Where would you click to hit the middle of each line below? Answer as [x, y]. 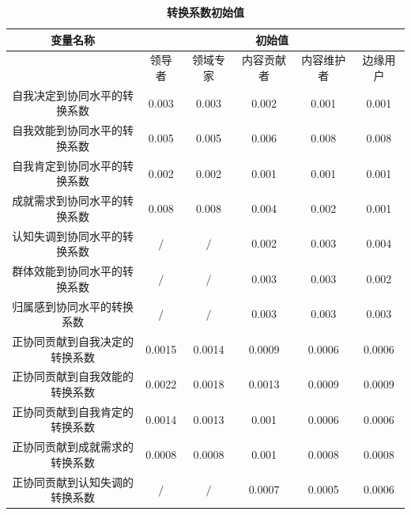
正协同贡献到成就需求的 [73, 447]
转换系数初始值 [205, 12]
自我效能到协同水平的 [68, 130]
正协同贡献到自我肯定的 [73, 411]
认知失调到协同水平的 [68, 235]
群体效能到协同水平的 [68, 271]
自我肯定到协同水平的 [68, 165]
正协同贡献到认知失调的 [73, 481]
